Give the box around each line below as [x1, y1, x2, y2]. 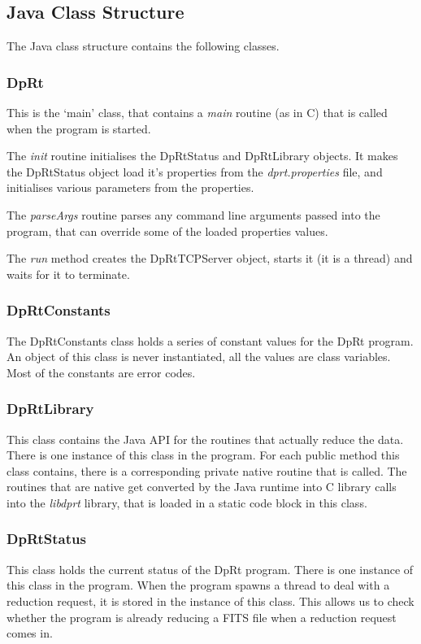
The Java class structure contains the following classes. [7, 37, 280, 54]
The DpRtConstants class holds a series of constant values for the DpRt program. [7, 332, 414, 349]
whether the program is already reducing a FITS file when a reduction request [7, 608, 397, 625]
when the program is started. [7, 120, 151, 137]
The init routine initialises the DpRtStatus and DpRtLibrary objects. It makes [7, 147, 398, 164]
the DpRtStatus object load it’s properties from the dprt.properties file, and [7, 163, 383, 180]
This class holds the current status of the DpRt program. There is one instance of [7, 560, 414, 577]
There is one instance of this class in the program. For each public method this [7, 446, 400, 463]
